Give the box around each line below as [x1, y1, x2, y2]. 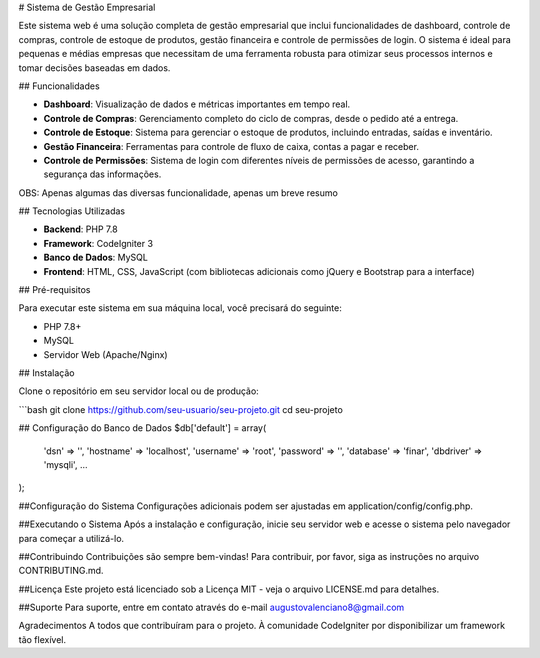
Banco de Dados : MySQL [43, 251, 149, 264]
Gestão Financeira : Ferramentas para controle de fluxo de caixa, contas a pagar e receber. [43, 140, 420, 152]
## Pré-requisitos [18, 284, 91, 296]
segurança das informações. [43, 168, 162, 180]
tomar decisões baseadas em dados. [18, 61, 171, 74]
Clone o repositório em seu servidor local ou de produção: [18, 385, 259, 397]
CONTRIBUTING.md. [18, 565, 104, 577]
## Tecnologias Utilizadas [18, 205, 125, 217]
